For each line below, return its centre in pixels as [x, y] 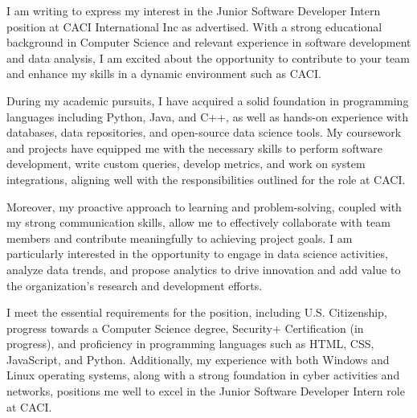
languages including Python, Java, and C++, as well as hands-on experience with [208, 116]
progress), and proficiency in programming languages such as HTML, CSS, [190, 344]
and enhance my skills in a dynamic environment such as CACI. [164, 74]
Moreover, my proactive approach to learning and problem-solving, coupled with [204, 206]
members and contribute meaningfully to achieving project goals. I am [180, 238]
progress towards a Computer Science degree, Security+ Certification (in [185, 328]
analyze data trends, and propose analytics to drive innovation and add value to [204, 269]
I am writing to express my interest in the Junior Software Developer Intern [194, 10]
